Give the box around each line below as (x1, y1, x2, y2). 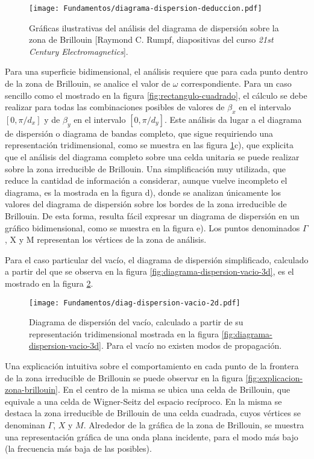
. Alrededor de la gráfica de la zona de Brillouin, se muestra (83, 418, 304, 431)
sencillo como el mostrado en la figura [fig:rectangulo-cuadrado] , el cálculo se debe (5, 89, 307, 101)
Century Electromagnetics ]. (29, 45, 128, 57)
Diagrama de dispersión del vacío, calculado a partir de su (29, 316, 243, 328)
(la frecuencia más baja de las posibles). (5, 442, 152, 455)
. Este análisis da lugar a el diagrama (164, 113, 302, 126)
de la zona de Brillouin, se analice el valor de (5, 77, 171, 90)
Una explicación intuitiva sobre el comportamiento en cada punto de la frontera (5, 359, 299, 372)
